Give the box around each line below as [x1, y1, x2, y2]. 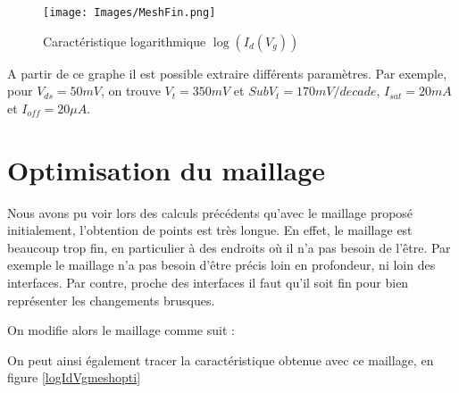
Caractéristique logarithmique [43, 31, 206, 50]
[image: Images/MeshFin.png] [43, 6, 216, 19]
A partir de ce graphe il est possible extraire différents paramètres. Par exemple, [7, 63, 447, 82]
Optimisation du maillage [7, 151, 326, 188]
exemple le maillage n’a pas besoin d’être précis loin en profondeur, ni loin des [7, 255, 436, 274]
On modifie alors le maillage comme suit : [7, 321, 235, 339]
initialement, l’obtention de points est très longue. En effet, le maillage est [7, 221, 413, 239]
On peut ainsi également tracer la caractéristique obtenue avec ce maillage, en [7, 350, 434, 369]
